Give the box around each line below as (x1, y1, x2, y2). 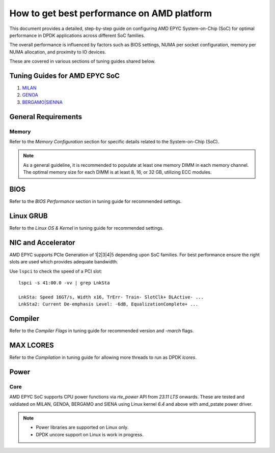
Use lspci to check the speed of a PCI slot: (9, 268, 102, 274)
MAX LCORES (9, 341, 54, 349)
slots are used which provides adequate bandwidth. (9, 259, 118, 265)
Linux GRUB (9, 212, 48, 220)
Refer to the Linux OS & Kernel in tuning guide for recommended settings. (9, 225, 164, 231)
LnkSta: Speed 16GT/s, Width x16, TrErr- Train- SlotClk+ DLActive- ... (18, 294, 204, 300)
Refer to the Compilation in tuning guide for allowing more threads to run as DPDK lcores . (9, 354, 197, 360)
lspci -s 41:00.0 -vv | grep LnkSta (18, 280, 110, 286)
